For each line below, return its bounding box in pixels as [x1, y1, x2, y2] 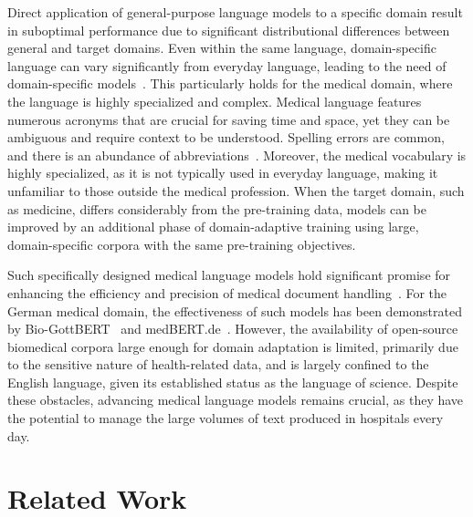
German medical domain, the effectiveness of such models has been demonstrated [7, 301, 462, 320]
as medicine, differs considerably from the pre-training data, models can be [7, 199, 427, 218]
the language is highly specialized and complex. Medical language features [7, 91, 422, 110]
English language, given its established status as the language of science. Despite [7, 372, 458, 391]
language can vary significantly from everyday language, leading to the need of [7, 56, 447, 75]
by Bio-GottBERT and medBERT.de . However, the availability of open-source [7, 319, 458, 338]
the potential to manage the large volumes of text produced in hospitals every [7, 408, 444, 428]
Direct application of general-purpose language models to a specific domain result [7, 3, 463, 21]
